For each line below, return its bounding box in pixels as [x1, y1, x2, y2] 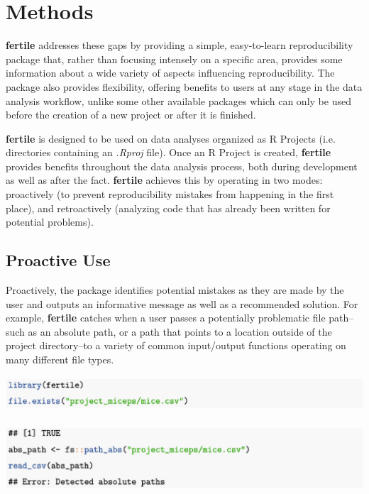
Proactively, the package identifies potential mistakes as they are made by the [6, 282, 344, 297]
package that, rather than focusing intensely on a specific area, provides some [6, 51, 343, 66]
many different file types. [6, 352, 114, 367]
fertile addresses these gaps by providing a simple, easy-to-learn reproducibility [6, 38, 353, 53]
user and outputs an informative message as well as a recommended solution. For [6, 296, 358, 311]
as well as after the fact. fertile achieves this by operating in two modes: [6, 172, 323, 187]
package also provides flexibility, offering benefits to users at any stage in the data [6, 79, 363, 94]
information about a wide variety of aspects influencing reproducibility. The [6, 65, 335, 80]
